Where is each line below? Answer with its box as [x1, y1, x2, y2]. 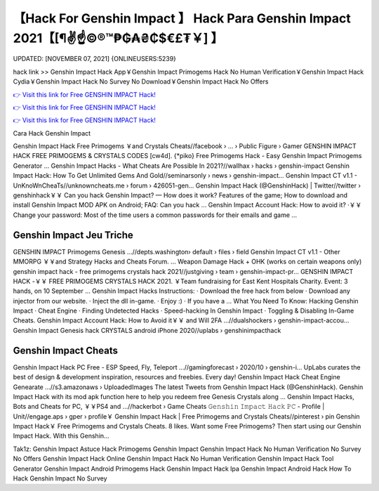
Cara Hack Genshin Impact [13, 129, 91, 137]
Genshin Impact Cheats [13, 344, 119, 356]
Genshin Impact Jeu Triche [13, 229, 133, 241]
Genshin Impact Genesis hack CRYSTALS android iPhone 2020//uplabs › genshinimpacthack [13, 326, 281, 334]
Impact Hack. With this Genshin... [13, 432, 109, 440]
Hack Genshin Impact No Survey [13, 474, 108, 483]
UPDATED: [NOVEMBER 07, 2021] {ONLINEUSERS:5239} [13, 55, 177, 63]
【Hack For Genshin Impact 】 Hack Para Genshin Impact [13, 11, 351, 26]
